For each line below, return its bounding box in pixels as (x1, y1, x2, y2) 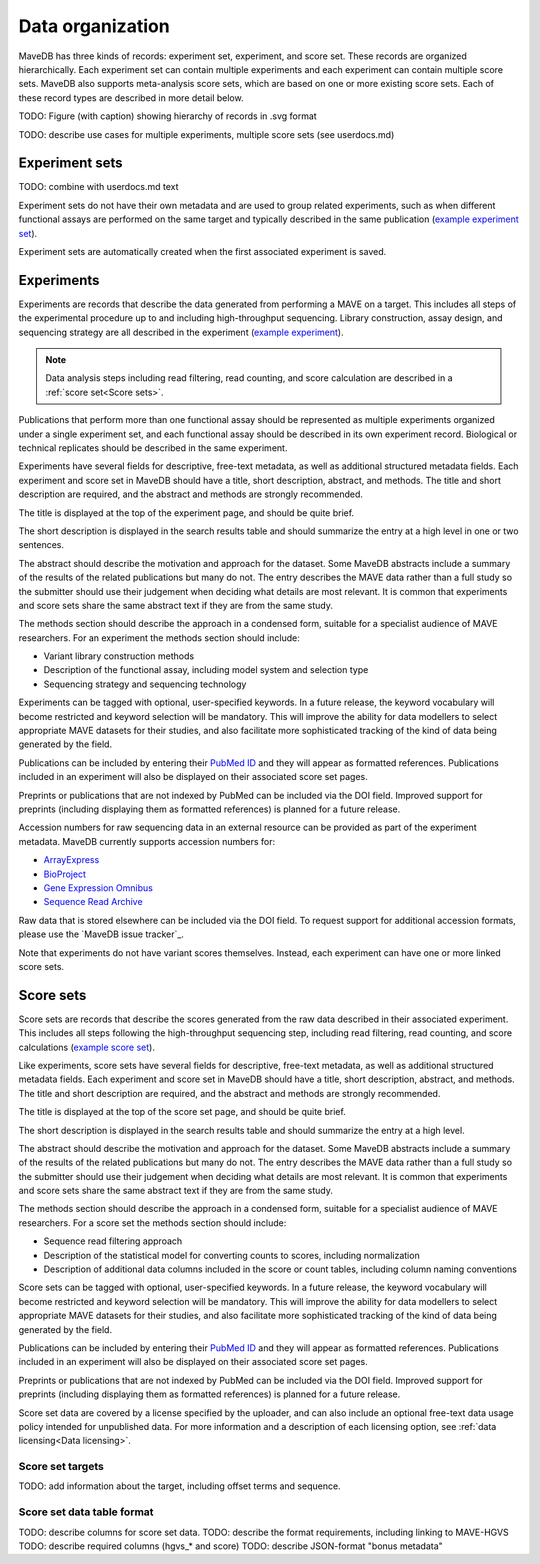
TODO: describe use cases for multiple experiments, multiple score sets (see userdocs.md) (18, 128, 395, 140)
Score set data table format (18, 1505, 154, 1519)
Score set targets (18, 1460, 104, 1474)
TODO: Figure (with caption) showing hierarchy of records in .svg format (18, 110, 317, 122)
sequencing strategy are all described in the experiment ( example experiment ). (18, 326, 344, 338)
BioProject (43, 868, 87, 880)
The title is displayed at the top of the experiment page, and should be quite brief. (18, 506, 355, 519)
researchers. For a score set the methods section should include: (18, 1216, 287, 1229)
